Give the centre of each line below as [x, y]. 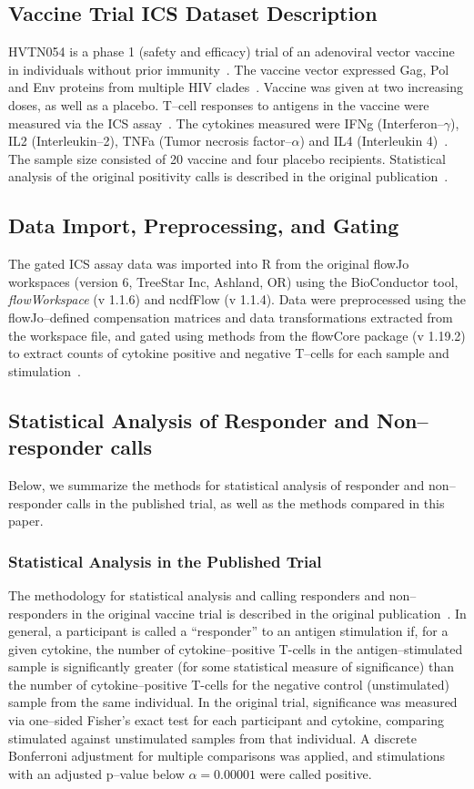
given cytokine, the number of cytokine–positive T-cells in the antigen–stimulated [236, 648]
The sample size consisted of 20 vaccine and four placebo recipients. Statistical [227, 158]
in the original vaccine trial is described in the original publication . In [269, 613]
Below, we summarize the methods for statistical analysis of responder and [217, 484]
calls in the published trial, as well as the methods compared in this [256, 502]
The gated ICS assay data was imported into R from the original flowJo [209, 264]
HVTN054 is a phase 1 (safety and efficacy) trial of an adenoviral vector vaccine [232, 51]
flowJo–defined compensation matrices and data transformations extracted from [231, 317]
